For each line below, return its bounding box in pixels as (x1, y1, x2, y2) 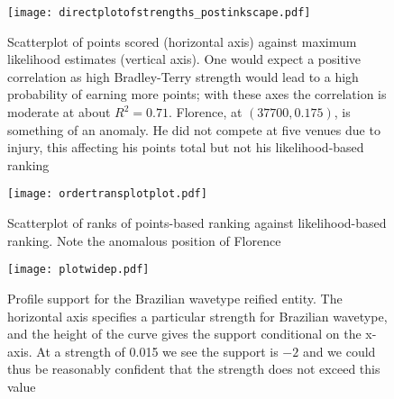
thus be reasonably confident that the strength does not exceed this (7, 359, 380, 378)
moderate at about (7, 103, 111, 122)
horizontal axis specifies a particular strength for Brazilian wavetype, (7, 306, 388, 325)
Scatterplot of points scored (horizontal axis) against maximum (7, 32, 357, 50)
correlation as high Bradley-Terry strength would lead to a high (7, 67, 359, 86)
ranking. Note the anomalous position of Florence (7, 231, 281, 249)
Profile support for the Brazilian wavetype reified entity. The (7, 288, 343, 307)
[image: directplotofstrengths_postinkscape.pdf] (7, 6, 311, 19)
